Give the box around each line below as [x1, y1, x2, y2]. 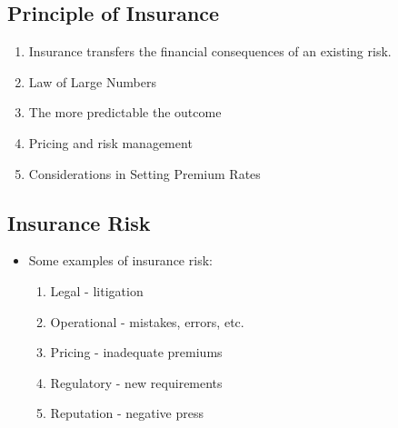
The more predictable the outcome [28, 103, 222, 122]
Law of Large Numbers [28, 72, 156, 91]
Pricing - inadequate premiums [50, 343, 223, 362]
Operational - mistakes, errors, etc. [50, 312, 244, 331]
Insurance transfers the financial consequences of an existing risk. [28, 42, 392, 61]
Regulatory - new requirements [50, 373, 223, 392]
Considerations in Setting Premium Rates [28, 164, 261, 183]
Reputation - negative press [50, 403, 204, 423]
